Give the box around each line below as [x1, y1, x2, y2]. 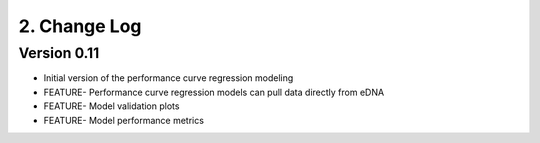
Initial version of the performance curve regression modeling [43, 72, 294, 84]
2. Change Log [18, 15, 142, 37]
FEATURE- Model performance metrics [43, 114, 205, 126]
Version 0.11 [18, 44, 100, 62]
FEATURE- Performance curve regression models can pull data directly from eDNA [43, 86, 385, 98]
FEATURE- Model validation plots [43, 100, 180, 112]
